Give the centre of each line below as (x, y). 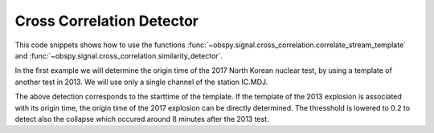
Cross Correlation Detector (106, 21)
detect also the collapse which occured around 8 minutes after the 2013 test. (142, 119)
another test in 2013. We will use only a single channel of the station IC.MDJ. (141, 82)
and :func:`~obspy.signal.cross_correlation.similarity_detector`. (119, 55)
